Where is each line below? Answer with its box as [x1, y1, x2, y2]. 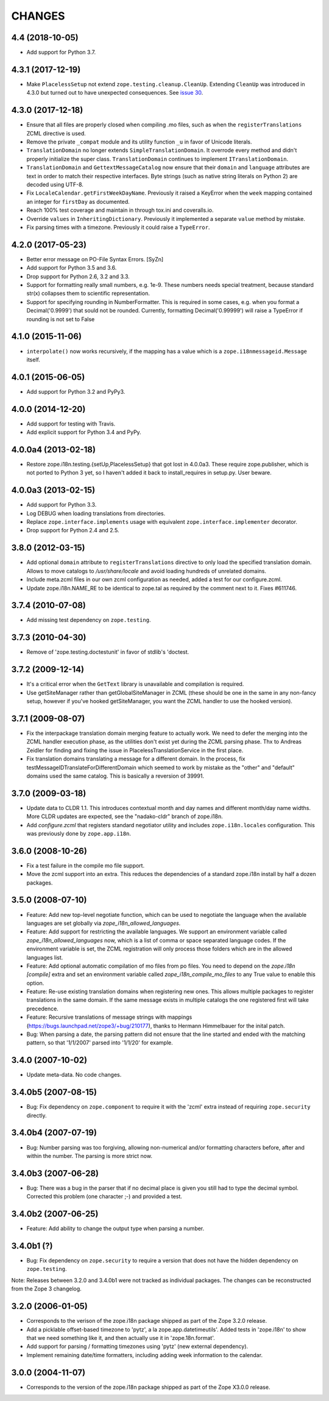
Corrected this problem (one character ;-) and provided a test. [26, 1193, 183, 1200]
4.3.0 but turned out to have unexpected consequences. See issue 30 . [26, 89, 203, 96]
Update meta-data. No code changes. [26, 1071, 122, 1079]
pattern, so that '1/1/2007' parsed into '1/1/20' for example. [26, 1039, 173, 1046]
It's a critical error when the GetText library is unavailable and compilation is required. [26, 681, 244, 688]
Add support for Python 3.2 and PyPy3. [26, 388, 126, 395]
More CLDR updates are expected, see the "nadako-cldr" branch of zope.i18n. [26, 813, 223, 820]
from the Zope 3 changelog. [11, 1285, 82, 1292]
